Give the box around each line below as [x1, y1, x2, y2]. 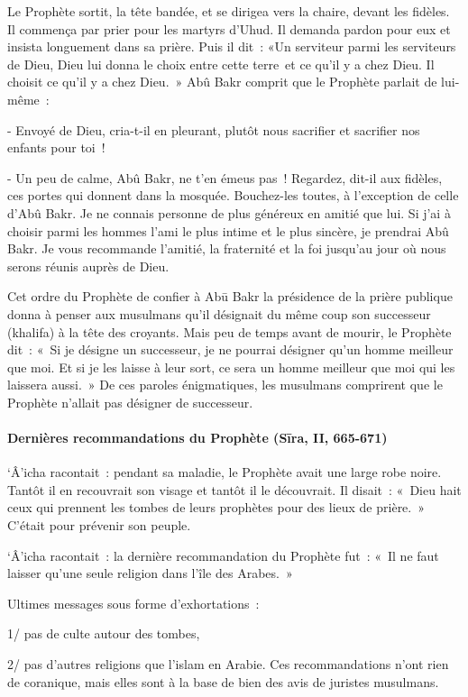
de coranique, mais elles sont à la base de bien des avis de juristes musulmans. [7, 672, 439, 691]
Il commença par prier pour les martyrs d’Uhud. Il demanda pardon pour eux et [7, 19, 451, 38]
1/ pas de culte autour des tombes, [7, 624, 200, 643]
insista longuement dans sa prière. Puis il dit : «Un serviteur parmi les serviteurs [7, 37, 456, 56]
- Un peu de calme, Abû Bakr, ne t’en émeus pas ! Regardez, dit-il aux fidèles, [7, 168, 443, 187]
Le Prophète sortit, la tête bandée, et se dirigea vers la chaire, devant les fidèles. [7, 2, 450, 20]
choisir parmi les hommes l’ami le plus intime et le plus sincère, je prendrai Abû [7, 221, 449, 240]
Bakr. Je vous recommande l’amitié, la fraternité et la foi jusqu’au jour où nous [7, 239, 446, 258]
